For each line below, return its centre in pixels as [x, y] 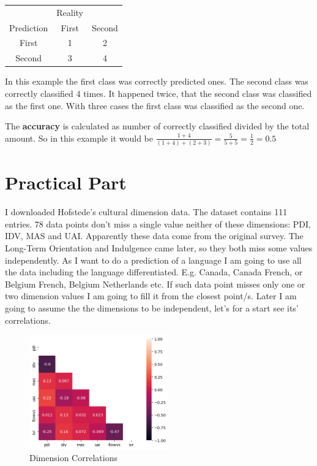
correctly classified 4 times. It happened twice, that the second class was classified [158, 93]
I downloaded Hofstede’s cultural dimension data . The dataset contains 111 [146, 212]
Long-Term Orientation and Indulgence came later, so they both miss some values [159, 247]
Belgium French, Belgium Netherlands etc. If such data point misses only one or [155, 284]
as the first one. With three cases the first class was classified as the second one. [155, 105]
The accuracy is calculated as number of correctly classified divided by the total [157, 126]
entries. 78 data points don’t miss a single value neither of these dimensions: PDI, [158, 223]
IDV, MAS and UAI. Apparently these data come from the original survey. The [154, 236]
